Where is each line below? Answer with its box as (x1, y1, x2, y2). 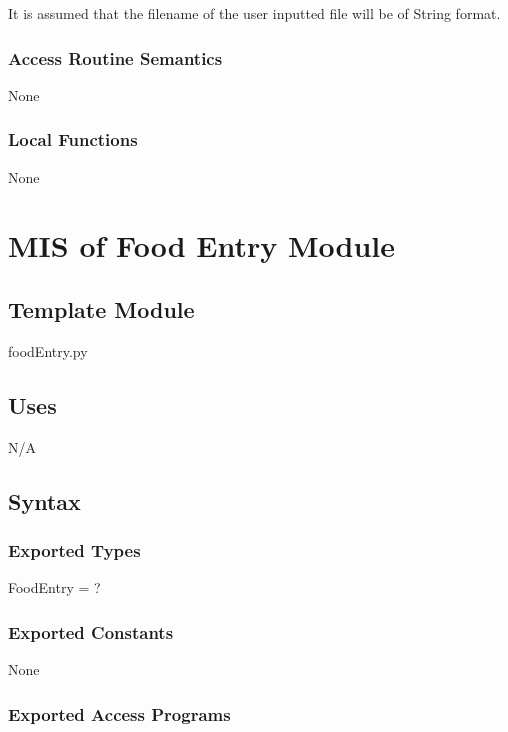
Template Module (8, 293, 195, 324)
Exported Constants (8, 619, 174, 644)
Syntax (8, 485, 81, 516)
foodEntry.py (8, 340, 88, 361)
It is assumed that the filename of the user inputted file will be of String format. (8, 3, 501, 23)
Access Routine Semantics (8, 45, 223, 70)
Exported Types (8, 537, 141, 562)
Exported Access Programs (8, 701, 231, 726)
